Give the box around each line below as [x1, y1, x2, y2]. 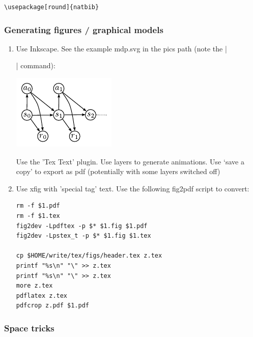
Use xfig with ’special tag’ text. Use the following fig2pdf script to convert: [16, 183, 249, 193]
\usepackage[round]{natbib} [4, 4, 99, 11]
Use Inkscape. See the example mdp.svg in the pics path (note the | [16, 43, 227, 53]
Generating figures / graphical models [4, 23, 163, 36]
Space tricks [4, 321, 54, 334]
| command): [16, 60, 55, 71]
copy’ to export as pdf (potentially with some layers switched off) [16, 166, 220, 177]
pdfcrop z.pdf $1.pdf [16, 302, 89, 310]
